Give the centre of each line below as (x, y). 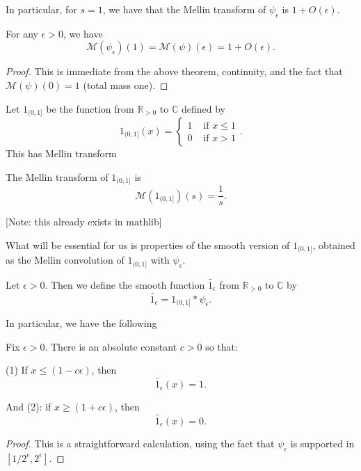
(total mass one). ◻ (126, 85)
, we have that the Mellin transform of (184, 9)
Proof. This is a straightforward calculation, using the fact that (140, 443)
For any (22, 33)
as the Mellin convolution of (65, 260)
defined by (203, 108)
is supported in (322, 443)
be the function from (90, 108)
